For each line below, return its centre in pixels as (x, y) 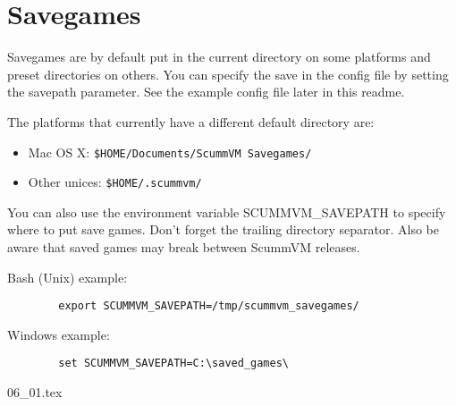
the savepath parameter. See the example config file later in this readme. (206, 92)
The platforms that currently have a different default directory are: (191, 121)
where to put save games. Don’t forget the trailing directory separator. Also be (223, 229)
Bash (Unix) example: (68, 277)
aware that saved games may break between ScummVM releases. (184, 247)
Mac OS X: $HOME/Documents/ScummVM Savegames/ (170, 152)
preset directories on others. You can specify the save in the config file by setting (228, 74)
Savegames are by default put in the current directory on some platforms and (219, 57)
